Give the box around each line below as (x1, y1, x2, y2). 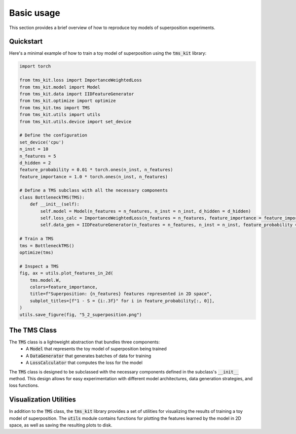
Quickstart (9, 37, 43, 46)
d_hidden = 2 (19, 160, 51, 166)
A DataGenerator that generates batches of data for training (26, 353, 151, 359)
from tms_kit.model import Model (19, 84, 101, 90)
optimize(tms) (19, 249, 54, 255)
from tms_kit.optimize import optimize (19, 98, 116, 103)
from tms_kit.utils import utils (19, 112, 101, 118)
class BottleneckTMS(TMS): (19, 195, 85, 200)
